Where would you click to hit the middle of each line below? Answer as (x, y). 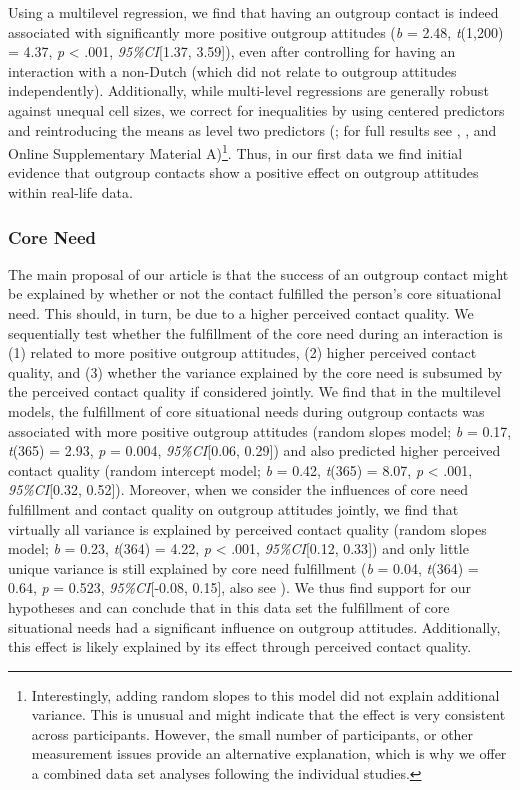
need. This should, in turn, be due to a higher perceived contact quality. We (241, 313)
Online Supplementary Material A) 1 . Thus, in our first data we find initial (235, 151)
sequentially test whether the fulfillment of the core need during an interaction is (255, 332)
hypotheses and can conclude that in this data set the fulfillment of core (229, 606)
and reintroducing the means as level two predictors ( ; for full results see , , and (252, 129)
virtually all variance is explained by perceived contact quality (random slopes (247, 528)
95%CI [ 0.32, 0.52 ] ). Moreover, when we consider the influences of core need (238, 489)
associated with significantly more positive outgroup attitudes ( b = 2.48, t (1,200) (256, 31)
